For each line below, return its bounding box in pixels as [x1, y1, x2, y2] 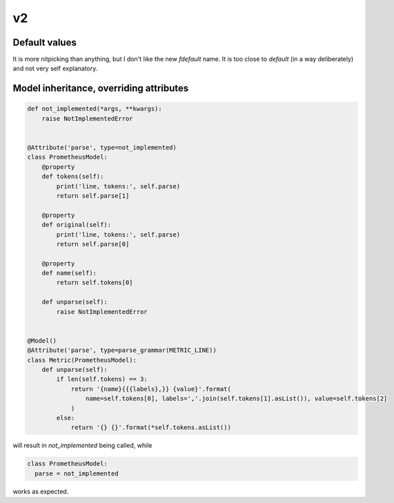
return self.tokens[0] [56, 279, 134, 286]
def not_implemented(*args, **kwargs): [27, 105, 162, 113]
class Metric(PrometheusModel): [27, 356, 137, 364]
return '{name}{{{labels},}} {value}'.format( [70, 385, 231, 393]
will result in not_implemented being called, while [12, 442, 152, 450]
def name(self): [41, 269, 97, 277]
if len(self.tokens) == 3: [56, 375, 148, 383]
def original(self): [41, 221, 112, 229]
